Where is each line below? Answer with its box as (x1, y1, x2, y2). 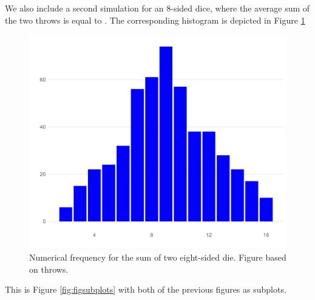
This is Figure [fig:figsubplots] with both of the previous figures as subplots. (5, 283, 286, 296)
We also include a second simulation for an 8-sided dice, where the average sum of (5, 2, 310, 14)
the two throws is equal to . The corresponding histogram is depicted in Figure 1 (5, 13, 305, 26)
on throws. (29, 262, 69, 275)
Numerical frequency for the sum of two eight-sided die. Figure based (29, 250, 286, 263)
